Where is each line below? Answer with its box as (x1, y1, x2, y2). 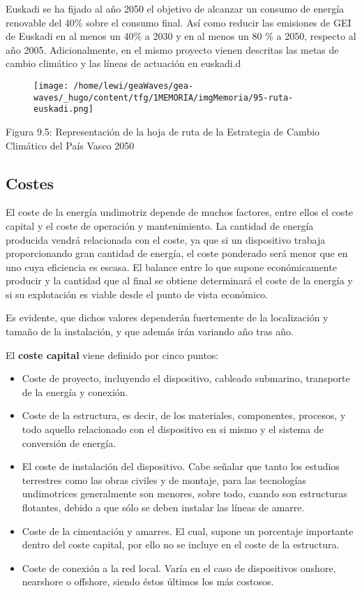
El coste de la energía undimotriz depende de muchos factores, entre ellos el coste (6, 205, 354, 219)
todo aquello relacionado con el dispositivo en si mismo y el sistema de (22, 422, 324, 437)
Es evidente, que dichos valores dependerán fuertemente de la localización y (6, 310, 329, 325)
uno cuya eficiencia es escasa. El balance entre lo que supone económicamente (6, 259, 337, 274)
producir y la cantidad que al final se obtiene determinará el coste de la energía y (6, 273, 353, 288)
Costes (6, 172, 54, 193)
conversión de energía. (22, 435, 116, 450)
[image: (33, 80, 69, 91)
